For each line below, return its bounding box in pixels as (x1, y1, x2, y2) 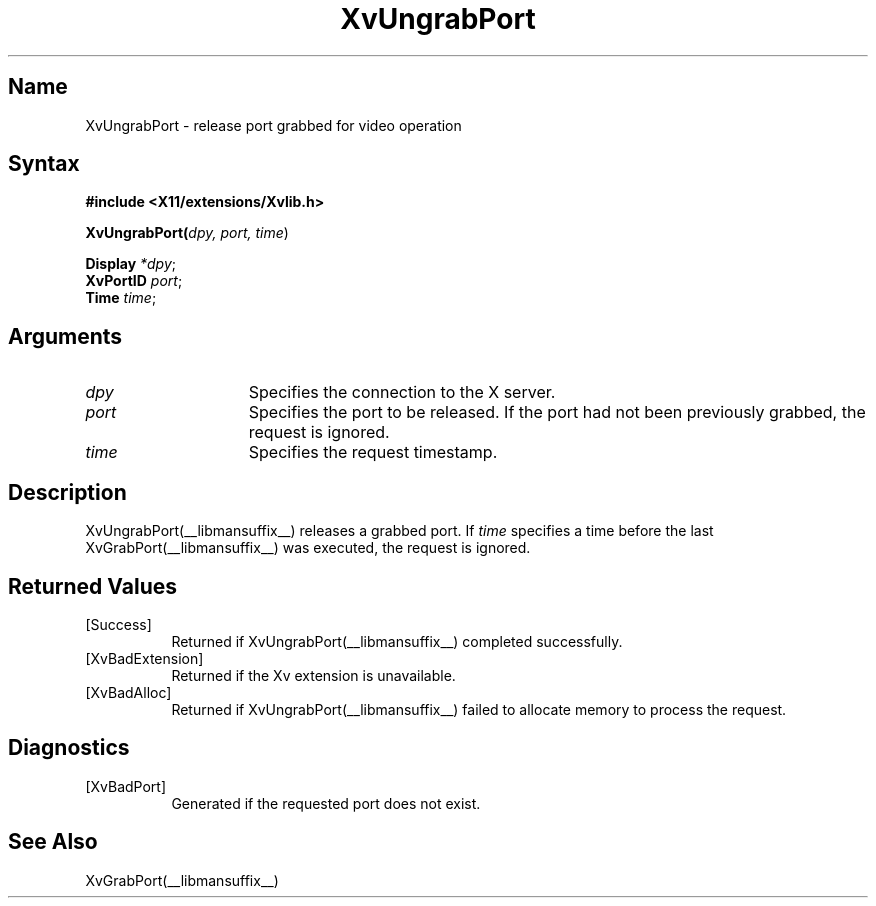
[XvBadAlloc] (85, 683, 172, 701)
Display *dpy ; (85, 255, 177, 273)
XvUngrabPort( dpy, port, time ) (85, 224, 289, 242)
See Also (8, 829, 98, 855)
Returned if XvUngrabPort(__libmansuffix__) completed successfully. (171, 632, 623, 650)
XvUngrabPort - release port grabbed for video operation (85, 116, 462, 134)
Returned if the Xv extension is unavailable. (171, 666, 456, 684)
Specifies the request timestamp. (248, 442, 498, 463)
